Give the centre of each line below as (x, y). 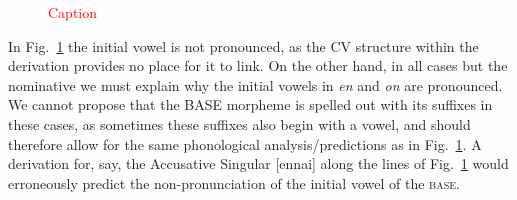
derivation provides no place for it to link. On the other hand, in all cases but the (258, 65)
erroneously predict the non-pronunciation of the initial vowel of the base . (234, 182)
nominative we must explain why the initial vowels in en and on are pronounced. (255, 84)
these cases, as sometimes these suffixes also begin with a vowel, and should (239, 123)
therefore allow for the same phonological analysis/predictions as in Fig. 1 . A (245, 143)
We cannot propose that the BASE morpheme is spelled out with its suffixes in (250, 104)
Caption (73, 12)
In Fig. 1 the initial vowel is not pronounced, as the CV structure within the (243, 45)
